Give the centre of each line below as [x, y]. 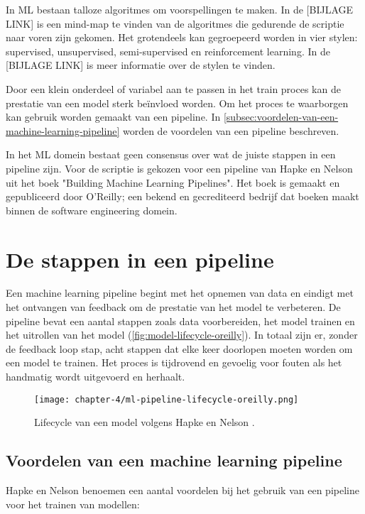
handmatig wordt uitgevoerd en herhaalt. [96, 376]
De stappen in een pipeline [140, 259]
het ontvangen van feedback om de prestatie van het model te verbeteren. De [173, 307]
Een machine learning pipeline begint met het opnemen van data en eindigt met [180, 293]
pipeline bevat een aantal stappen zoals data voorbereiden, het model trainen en [180, 321]
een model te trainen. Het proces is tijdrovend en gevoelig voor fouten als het [174, 362]
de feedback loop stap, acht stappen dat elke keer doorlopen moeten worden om [179, 348]
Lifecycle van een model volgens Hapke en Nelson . [145, 422]
